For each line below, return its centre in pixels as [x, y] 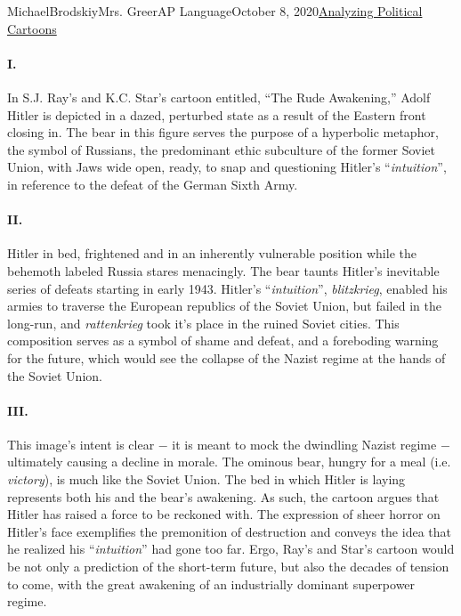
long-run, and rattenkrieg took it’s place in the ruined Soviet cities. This [203, 323]
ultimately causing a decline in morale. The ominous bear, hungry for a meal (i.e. [229, 462]
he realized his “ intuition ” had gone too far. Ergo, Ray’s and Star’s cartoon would [231, 549]
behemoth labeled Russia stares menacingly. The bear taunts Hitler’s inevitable [223, 270]
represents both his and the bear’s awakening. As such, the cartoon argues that [223, 496]
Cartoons [32, 28]
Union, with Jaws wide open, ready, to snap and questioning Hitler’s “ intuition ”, [227, 167]
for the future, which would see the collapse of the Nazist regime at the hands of [226, 357]
